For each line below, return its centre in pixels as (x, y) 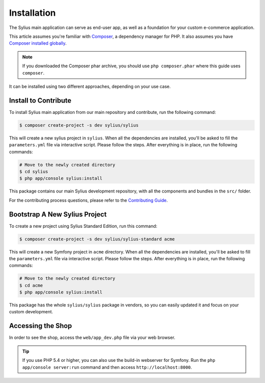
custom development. (31, 312)
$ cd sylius (34, 171)
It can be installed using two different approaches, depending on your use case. (90, 86)
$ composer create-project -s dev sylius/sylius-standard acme (97, 239)
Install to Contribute (40, 100)
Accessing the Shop (40, 326)
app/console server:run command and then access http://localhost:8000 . (107, 367)
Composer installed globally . (38, 43)
